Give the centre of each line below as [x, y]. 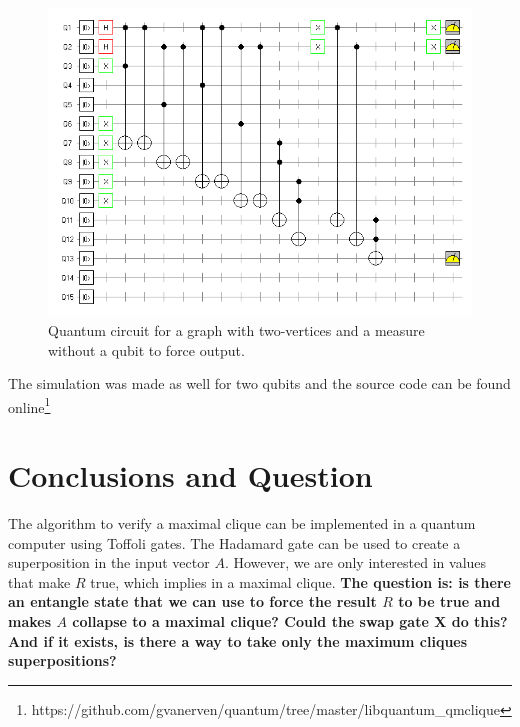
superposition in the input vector [109, 562]
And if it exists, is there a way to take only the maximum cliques [238, 640]
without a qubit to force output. [146, 349]
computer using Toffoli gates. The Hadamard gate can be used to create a [234, 542]
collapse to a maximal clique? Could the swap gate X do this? [290, 621]
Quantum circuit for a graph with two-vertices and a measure [236, 329]
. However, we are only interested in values [355, 562]
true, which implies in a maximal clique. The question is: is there [300, 581]
